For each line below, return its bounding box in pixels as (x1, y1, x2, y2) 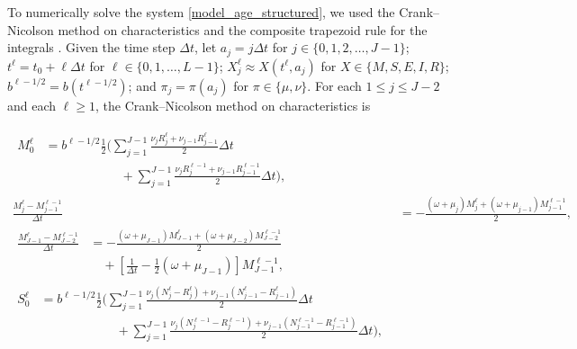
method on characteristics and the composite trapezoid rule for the (58, 20, 428, 39)
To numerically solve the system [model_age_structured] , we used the (7, 3, 395, 21)
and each (7, 95, 57, 114)
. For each (307, 76, 362, 94)
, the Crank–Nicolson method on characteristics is (95, 95, 371, 114)
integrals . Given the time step (7, 38, 176, 57)
